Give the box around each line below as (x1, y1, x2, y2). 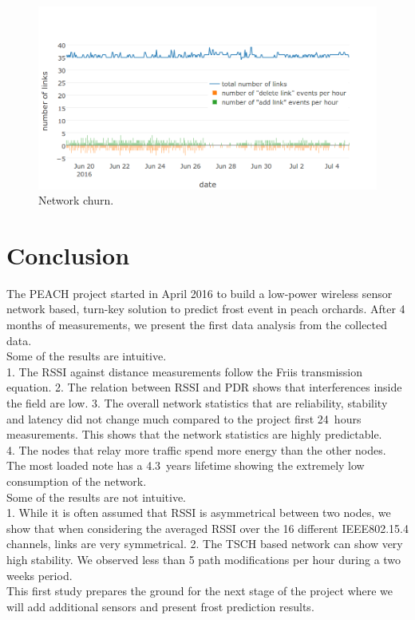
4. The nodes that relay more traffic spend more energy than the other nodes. (6, 441, 386, 458)
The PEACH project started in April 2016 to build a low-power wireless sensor (6, 284, 393, 301)
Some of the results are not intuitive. (6, 488, 187, 505)
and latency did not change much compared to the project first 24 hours (6, 410, 362, 427)
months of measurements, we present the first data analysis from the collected (6, 316, 388, 333)
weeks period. (6, 566, 73, 583)
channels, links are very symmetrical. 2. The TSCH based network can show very (6, 535, 403, 552)
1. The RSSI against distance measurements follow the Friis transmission (6, 363, 362, 380)
